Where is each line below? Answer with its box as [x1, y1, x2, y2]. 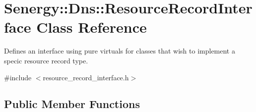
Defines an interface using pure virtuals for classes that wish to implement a [4, 46, 235, 56]
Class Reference [36, 17, 147, 37]
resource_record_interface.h [43, 72, 129, 82]
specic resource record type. [4, 55, 88, 65]
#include [4, 72, 32, 82]
